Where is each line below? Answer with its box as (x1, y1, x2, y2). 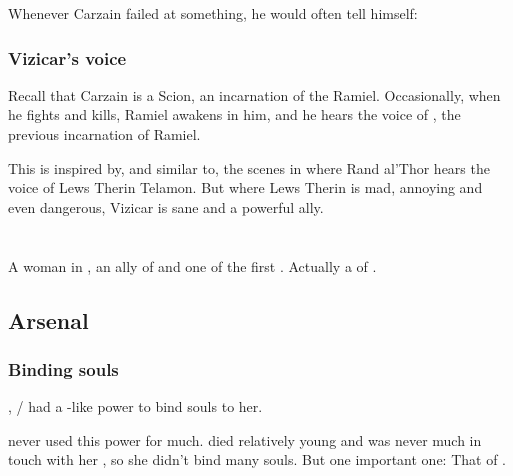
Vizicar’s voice (8, 45, 127, 70)
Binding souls (8, 356, 119, 381)
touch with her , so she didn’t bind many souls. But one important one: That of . (8, 449, 506, 470)
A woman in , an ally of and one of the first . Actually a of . (8, 255, 377, 276)
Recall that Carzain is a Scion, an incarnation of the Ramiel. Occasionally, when (8, 84, 501, 105)
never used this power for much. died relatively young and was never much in (8, 429, 482, 450)
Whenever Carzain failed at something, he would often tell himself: (8, 3, 418, 23)
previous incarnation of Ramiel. (8, 124, 201, 144)
